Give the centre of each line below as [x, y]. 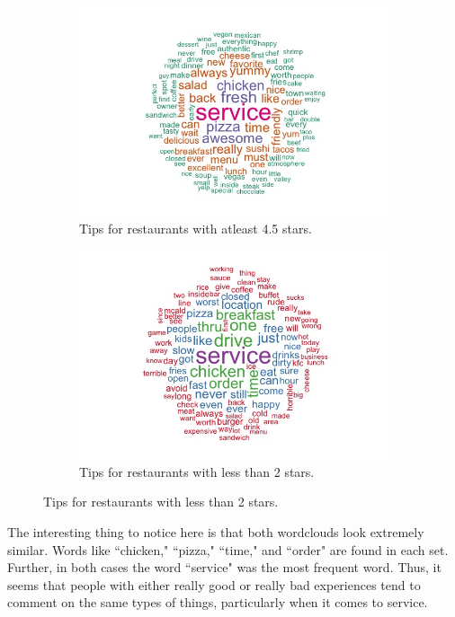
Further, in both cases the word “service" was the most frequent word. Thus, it [224, 567]
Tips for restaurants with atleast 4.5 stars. [196, 229]
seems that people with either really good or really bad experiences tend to [214, 584]
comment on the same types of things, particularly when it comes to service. [218, 602]
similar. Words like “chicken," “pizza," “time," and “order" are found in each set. [228, 549]
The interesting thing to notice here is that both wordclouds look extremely [216, 531]
